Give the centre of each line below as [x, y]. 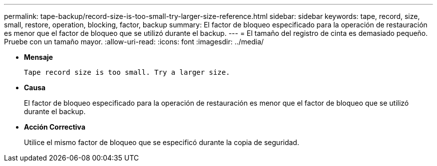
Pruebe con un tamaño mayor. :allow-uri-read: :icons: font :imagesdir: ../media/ [134, 42]
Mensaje [39, 57]
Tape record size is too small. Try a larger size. [127, 72]
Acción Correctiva [55, 127]
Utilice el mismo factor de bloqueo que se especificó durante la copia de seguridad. [162, 142]
